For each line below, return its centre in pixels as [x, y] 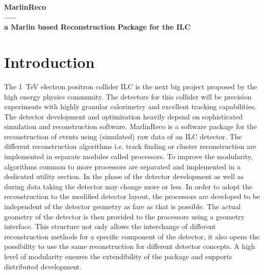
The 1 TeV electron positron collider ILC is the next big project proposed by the [131, 86]
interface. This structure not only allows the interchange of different [110, 226]
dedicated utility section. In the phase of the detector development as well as [124, 176]
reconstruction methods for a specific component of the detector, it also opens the [132, 236]
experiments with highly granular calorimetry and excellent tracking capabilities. [130, 106]
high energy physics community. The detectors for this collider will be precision [128, 96]
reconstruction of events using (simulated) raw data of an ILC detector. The [123, 136]
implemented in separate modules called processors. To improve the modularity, [128, 156]
